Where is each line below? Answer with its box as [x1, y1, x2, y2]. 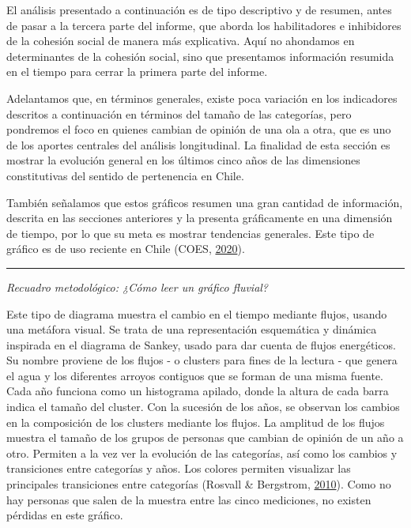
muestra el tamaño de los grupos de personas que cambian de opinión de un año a [6, 429, 404, 446]
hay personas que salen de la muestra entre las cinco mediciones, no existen [6, 491, 371, 507]
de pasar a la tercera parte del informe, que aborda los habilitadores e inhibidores [6, 17, 402, 33]
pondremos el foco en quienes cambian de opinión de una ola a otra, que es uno [6, 121, 391, 138]
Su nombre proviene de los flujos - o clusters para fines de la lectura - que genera [6, 352, 398, 368]
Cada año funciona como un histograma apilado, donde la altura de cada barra [6, 383, 389, 399]
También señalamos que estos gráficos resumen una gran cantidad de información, [6, 194, 403, 210]
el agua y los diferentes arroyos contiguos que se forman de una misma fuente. [6, 367, 383, 383]
